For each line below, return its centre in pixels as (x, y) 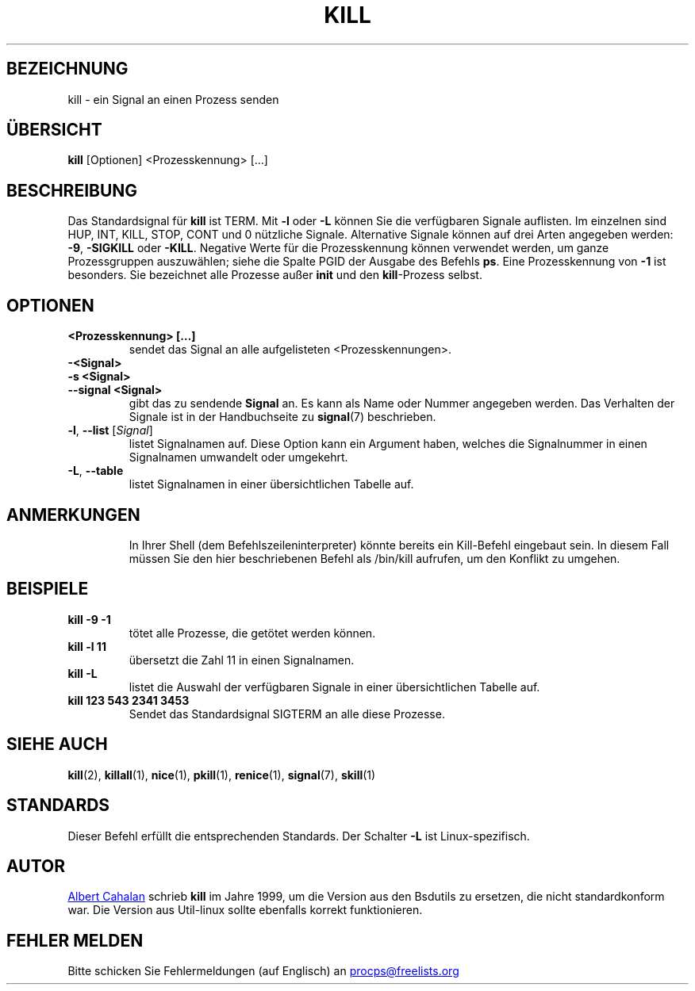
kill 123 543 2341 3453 (129, 700)
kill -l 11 (87, 646)
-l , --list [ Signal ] (110, 430)
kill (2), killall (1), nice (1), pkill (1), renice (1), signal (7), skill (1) (222, 775)
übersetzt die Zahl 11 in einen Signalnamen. (242, 660)
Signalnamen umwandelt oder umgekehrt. (238, 457)
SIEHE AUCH (57, 744)
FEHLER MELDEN (75, 940)
